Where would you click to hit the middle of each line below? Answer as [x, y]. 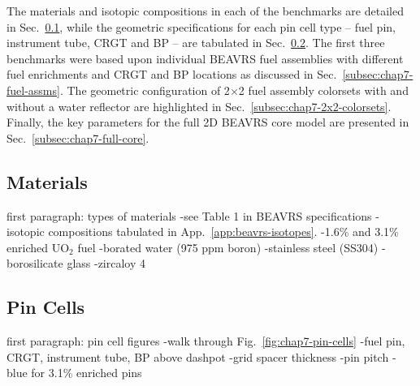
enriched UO [38, 247]
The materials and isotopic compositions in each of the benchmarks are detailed [205, 11]
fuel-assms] [33, 90]
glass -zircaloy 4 [106, 263]
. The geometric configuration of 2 [145, 90]
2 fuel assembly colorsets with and [323, 90]
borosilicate [35, 263]
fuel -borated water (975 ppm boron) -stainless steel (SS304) [228, 247]
